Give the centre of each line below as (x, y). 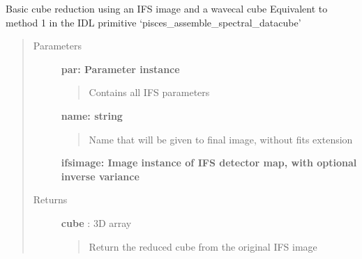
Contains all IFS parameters (149, 92)
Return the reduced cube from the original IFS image (203, 246)
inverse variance (100, 176)
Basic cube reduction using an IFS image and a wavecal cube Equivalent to (167, 8)
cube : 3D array (96, 222)
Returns (50, 199)
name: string (92, 115)
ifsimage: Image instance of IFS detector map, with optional (209, 163)
